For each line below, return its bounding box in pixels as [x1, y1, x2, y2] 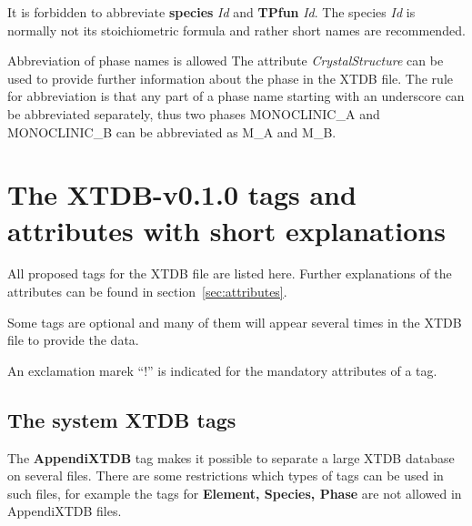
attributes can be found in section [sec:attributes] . [7, 282, 287, 301]
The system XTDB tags [7, 405, 236, 433]
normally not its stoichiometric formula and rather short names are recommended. [7, 20, 466, 39]
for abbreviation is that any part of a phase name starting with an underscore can [7, 86, 465, 106]
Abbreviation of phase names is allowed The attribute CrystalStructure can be [7, 51, 444, 70]
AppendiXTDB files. [7, 501, 122, 521]
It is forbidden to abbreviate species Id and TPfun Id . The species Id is [7, 3, 416, 21]
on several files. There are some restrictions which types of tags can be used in [7, 466, 444, 485]
